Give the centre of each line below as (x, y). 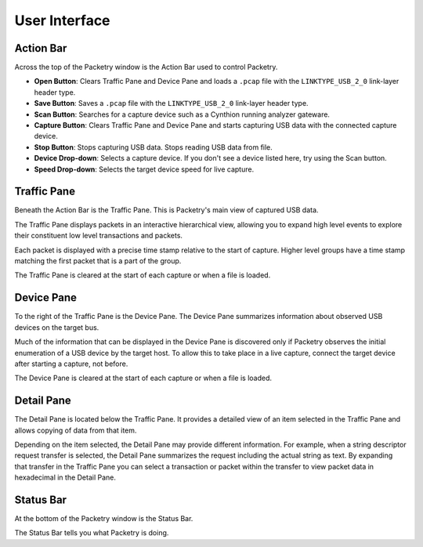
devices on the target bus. (57, 327)
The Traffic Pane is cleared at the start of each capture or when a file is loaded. (143, 275)
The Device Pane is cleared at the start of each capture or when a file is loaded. (143, 378)
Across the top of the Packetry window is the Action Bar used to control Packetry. (146, 67)
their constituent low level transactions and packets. (99, 236)
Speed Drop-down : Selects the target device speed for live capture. (144, 169)
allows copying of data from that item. (76, 430)
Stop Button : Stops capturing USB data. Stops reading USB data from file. (154, 147)
